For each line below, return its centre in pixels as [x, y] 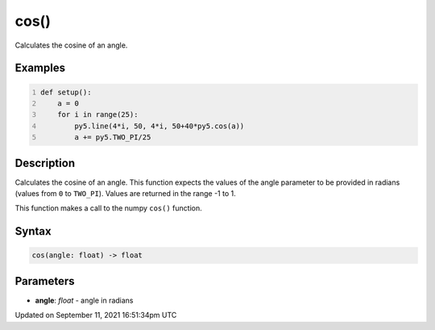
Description [45, 163]
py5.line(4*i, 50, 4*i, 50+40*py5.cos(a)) [159, 126]
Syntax [33, 231]
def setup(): [66, 92]
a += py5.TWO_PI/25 [112, 138]
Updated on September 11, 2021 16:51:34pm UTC [96, 315]
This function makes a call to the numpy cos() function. [108, 208]
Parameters [45, 281]
